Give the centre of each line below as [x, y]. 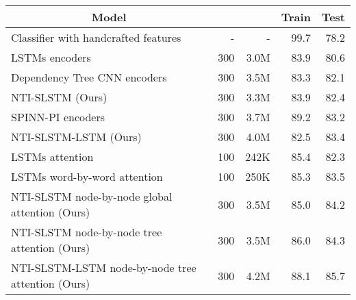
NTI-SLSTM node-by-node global [92, 196]
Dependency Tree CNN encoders [89, 77]
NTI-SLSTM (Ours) [59, 97]
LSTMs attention [52, 157]
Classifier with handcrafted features [96, 37]
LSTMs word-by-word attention [87, 176]
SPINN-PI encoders [58, 117]
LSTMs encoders [51, 57]
